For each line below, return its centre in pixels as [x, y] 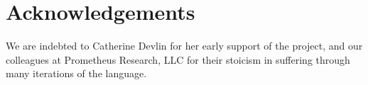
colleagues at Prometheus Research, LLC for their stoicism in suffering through [178, 59]
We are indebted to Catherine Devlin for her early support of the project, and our [184, 46]
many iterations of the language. [76, 73]
